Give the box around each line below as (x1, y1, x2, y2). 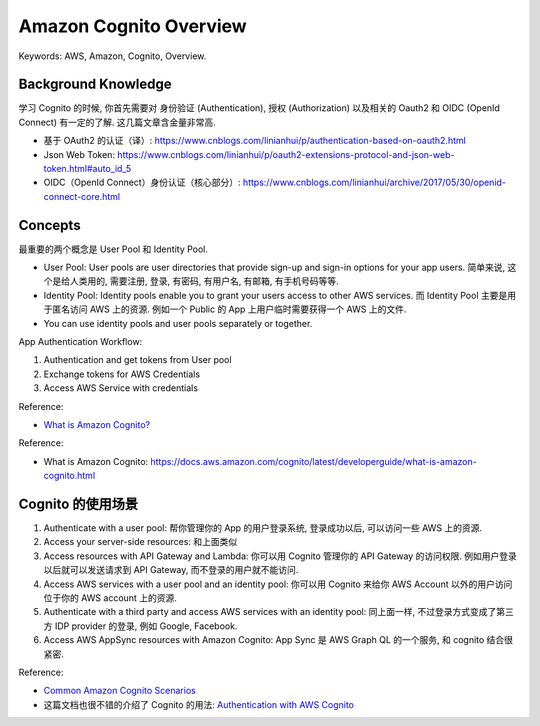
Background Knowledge (18, 76, 172, 93)
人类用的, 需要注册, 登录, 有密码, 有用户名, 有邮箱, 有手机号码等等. (69, 275, 339, 287)
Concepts (18, 216, 81, 234)
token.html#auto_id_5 (43, 163, 132, 175)
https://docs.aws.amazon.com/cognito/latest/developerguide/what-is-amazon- (150, 455, 477, 467)
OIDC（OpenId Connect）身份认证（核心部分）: (43, 176, 241, 189)
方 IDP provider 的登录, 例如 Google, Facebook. (43, 620, 238, 632)
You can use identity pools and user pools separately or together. (43, 317, 313, 329)
